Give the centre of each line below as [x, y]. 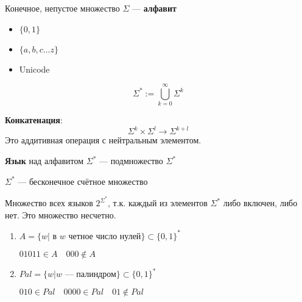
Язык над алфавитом [44, 160]
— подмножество [131, 160]
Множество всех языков [49, 203]
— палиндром [90, 275]
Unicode [34, 69]
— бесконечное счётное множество [83, 181]
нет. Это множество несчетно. [61, 214]
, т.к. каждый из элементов [157, 203]
